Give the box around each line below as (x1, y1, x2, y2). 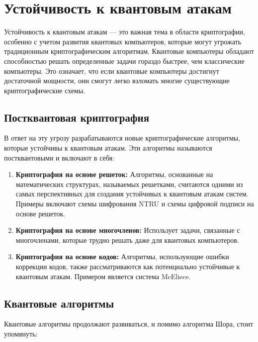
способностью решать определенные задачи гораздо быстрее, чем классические (4, 55, 245, 66)
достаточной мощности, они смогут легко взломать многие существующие (4, 75, 230, 86)
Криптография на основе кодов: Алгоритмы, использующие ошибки (15, 251, 229, 262)
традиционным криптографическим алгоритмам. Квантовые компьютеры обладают (4, 46, 254, 56)
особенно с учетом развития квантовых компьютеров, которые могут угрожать (4, 36, 242, 46)
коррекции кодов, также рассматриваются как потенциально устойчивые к (15, 261, 240, 272)
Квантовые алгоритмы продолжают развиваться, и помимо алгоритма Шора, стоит (4, 319, 254, 329)
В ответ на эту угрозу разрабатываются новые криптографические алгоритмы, (4, 133, 241, 143)
